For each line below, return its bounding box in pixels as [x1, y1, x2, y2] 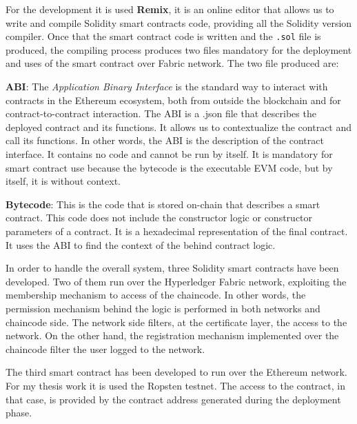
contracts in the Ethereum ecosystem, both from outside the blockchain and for [6, 92, 341, 107]
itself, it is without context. [6, 174, 121, 188]
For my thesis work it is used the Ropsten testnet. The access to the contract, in [6, 378, 345, 392]
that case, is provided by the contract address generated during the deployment [6, 392, 341, 406]
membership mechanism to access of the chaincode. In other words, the [6, 287, 306, 302]
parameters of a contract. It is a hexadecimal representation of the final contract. [6, 223, 348, 238]
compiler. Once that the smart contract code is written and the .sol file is [6, 29, 321, 43]
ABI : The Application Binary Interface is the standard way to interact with [6, 79, 328, 94]
